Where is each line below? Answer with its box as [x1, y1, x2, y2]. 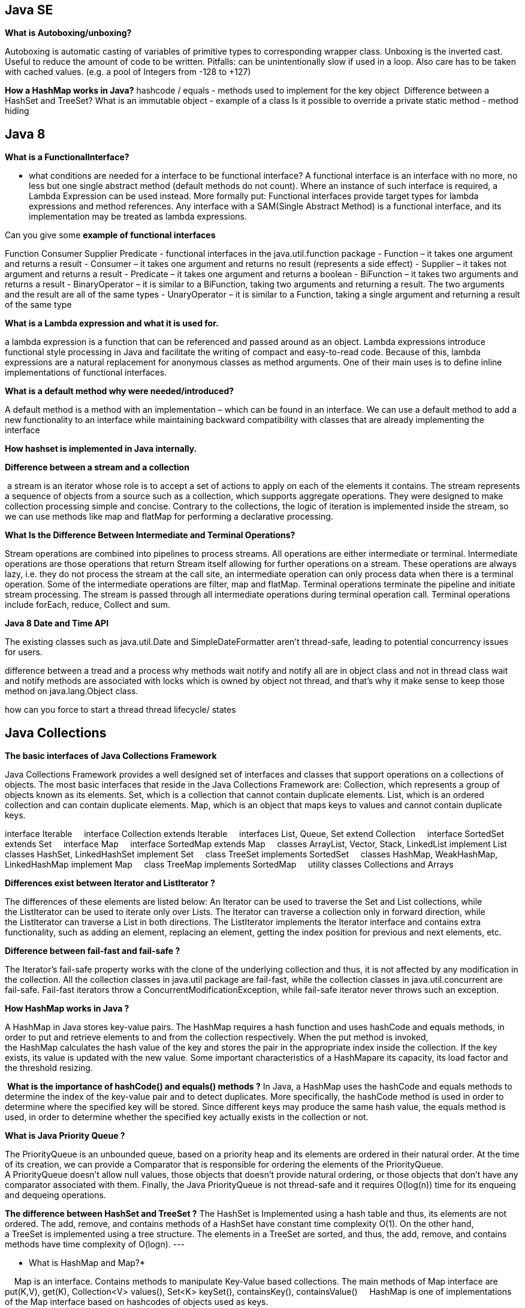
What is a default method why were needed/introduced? [5, 386, 234, 397]
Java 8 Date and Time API [5, 618, 109, 629]
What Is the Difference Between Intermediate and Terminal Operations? [5, 530, 295, 541]
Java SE [5, 2, 53, 17]
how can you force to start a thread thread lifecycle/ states [5, 704, 236, 715]
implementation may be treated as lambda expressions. [29, 211, 248, 222]
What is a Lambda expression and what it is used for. [5, 318, 219, 329]
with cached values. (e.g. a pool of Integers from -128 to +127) [5, 67, 251, 77]
